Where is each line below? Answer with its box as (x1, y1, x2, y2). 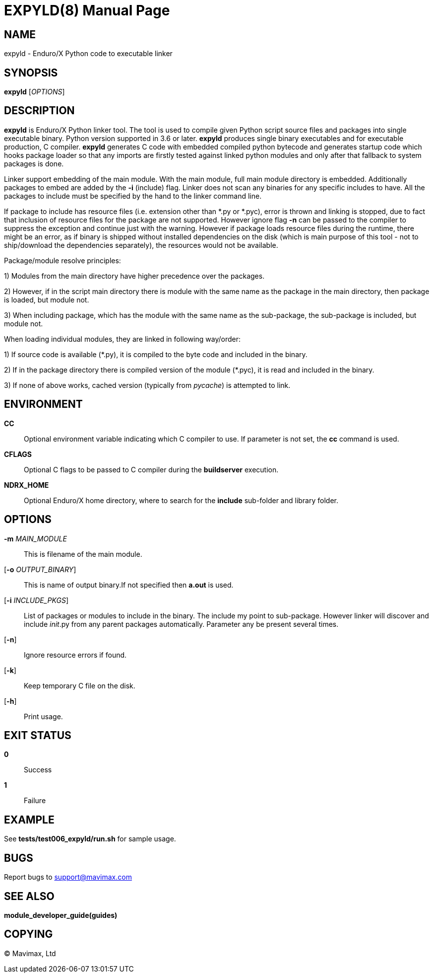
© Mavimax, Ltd (4, 949, 56, 958)
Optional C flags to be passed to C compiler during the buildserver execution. (24, 465, 279, 474)
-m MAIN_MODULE (4, 534, 67, 543)
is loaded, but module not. (4, 295, 89, 304)
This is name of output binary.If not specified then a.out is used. (24, 580, 234, 589)
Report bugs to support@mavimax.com (4, 873, 132, 882)
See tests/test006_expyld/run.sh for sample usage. (4, 834, 176, 843)
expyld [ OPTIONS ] (4, 87, 65, 96)
